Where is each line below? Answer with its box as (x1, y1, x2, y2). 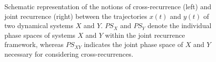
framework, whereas (4, 39, 64, 49)
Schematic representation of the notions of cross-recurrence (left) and (4, 1, 212, 11)
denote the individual (148, 20, 212, 31)
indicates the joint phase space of (84, 39, 183, 49)
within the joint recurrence (105, 30, 185, 40)
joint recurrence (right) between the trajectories (4, 11, 147, 21)
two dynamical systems (4, 20, 73, 31)
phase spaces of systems (4, 30, 76, 40)
